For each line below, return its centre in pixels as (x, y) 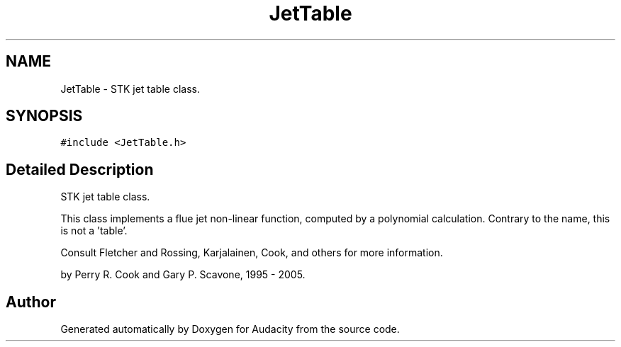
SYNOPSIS (44, 116)
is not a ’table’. (94, 231)
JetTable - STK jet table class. (130, 89)
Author (31, 302)
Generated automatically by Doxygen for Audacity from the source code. (230, 329)
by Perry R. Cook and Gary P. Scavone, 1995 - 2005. (183, 275)
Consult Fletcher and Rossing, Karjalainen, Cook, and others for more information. (252, 253)
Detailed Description (80, 169)
